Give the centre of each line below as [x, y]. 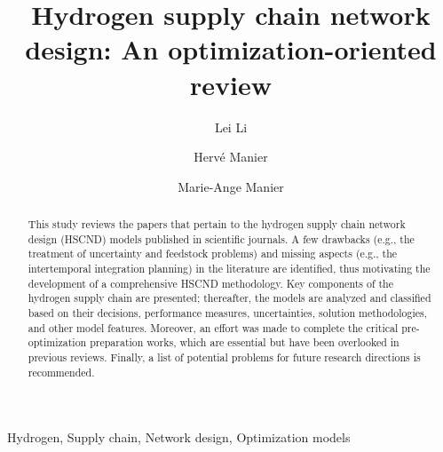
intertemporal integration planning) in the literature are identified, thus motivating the [229, 269]
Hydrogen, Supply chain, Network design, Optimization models [179, 437]
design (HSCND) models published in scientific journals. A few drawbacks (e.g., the [221, 238]
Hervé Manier [231, 157]
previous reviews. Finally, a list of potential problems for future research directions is [224, 357]
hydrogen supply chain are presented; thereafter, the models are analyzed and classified [229, 298]
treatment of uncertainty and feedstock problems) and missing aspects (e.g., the [213, 254]
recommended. [61, 372]
